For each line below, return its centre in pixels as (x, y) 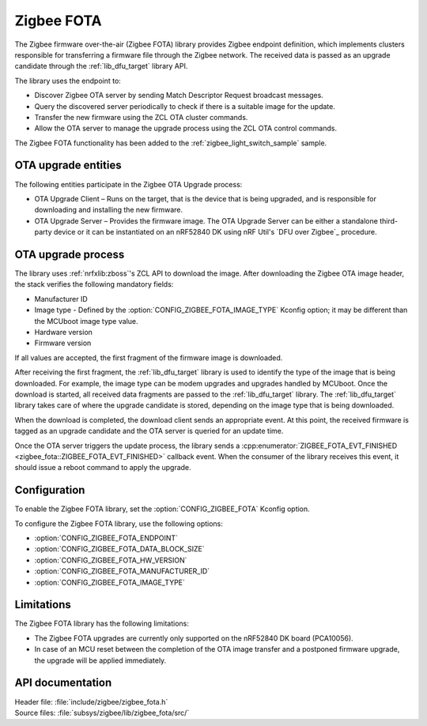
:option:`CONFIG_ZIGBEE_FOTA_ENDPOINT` (106, 538)
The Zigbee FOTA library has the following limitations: (102, 623)
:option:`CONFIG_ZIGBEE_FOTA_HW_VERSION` (111, 560)
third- (389, 220)
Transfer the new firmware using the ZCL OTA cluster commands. (141, 117)
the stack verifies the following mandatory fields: (94, 284)
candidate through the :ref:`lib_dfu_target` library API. (101, 66)
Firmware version (63, 343)
